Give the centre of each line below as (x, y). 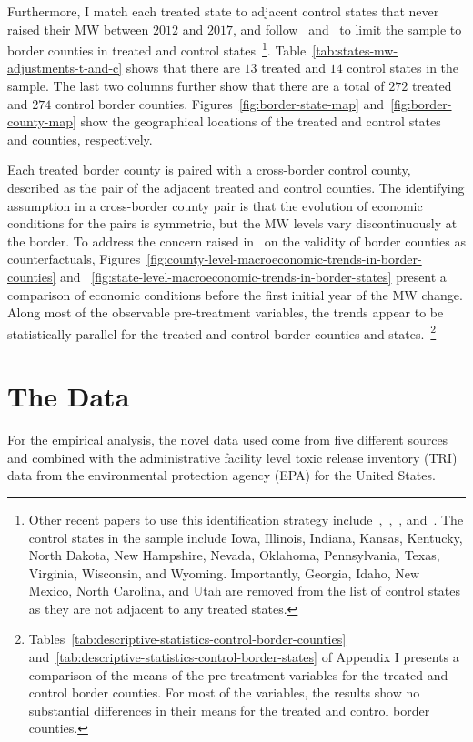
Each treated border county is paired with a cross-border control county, (209, 170)
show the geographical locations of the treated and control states (261, 121)
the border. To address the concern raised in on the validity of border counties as (236, 241)
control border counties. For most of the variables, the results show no (224, 692)
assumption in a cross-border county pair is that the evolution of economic (215, 205)
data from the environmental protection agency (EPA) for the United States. (221, 475)
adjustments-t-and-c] (65, 68)
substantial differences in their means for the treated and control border (229, 710)
